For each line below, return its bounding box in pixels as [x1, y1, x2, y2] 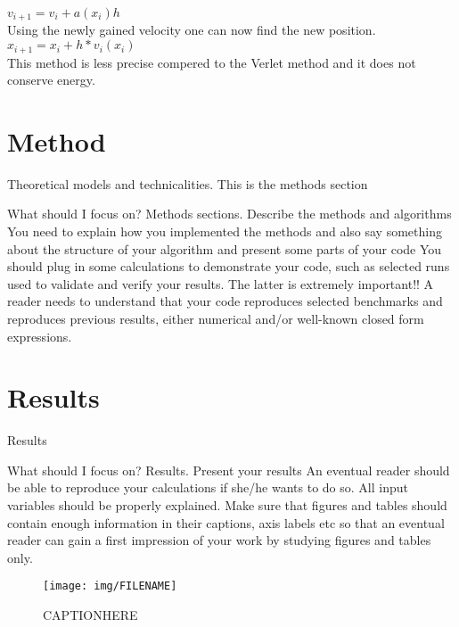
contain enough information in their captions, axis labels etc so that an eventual [7, 513, 445, 532]
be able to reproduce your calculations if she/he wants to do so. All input [7, 478, 408, 497]
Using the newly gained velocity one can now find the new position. [7, 21, 376, 39]
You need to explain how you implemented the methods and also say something [7, 222, 442, 240]
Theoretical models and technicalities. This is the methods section [7, 174, 368, 193]
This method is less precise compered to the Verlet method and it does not [7, 53, 416, 71]
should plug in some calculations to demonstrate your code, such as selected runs [7, 257, 450, 276]
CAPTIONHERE [43, 606, 138, 624]
